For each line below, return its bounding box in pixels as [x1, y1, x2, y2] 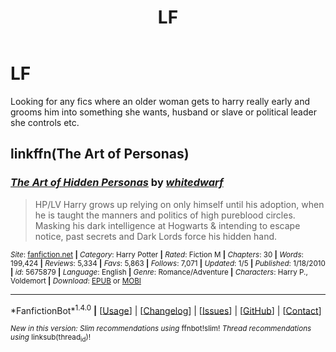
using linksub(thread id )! [10, 332, 91, 344]
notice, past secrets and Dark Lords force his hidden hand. [34, 230, 278, 242]
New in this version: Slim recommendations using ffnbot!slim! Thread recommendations [10, 324, 312, 334]
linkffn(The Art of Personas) [10, 146, 190, 163]
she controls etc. [10, 116, 80, 128]
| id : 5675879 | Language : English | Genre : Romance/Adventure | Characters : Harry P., [10, 267, 308, 277]
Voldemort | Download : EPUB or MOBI [10, 276, 142, 286]
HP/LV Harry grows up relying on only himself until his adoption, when [34, 198, 325, 210]
